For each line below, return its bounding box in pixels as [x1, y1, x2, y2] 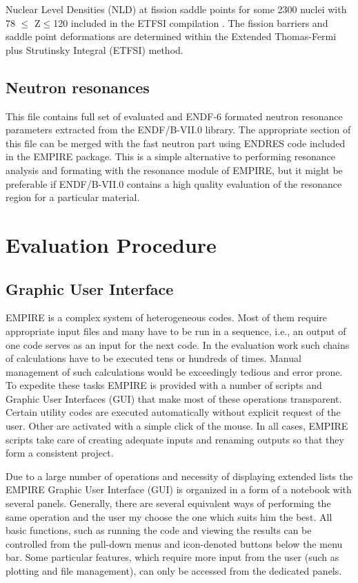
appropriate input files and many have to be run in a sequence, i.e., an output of [6, 323, 346, 338]
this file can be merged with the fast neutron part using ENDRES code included [6, 135, 346, 150]
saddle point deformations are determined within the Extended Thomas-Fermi [6, 29, 337, 44]
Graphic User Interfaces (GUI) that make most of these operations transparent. [6, 391, 342, 405]
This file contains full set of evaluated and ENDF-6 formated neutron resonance [6, 108, 343, 123]
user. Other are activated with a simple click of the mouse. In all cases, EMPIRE [6, 419, 348, 433]
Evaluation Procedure [6, 230, 217, 258]
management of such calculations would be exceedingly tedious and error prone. [6, 364, 343, 379]
